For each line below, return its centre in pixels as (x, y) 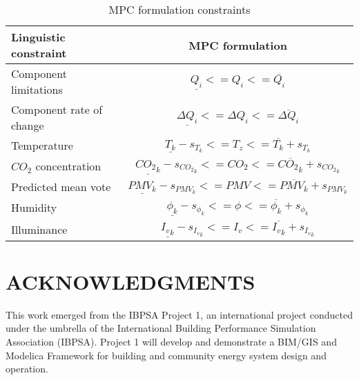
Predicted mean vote (61, 187)
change (28, 125)
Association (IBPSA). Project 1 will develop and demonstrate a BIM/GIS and (171, 341)
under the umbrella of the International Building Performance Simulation (161, 328)
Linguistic (38, 37)
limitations (37, 89)
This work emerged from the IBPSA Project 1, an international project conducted (179, 314)
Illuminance (39, 229)
